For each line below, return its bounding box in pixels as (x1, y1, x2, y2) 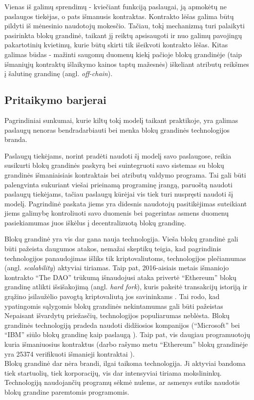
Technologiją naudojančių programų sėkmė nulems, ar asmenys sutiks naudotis (4, 377, 240, 387)
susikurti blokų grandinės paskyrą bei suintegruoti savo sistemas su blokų (4, 160, 224, 170)
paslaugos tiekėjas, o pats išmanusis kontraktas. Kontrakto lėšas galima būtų (4, 11, 234, 21)
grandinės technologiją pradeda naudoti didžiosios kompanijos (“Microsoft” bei (4, 320, 240, 330)
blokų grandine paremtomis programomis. (4, 386, 129, 397)
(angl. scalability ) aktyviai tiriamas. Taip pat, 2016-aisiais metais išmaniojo (4, 262, 229, 273)
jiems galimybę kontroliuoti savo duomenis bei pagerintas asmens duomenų (4, 208, 229, 218)
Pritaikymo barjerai (4, 92, 106, 107)
